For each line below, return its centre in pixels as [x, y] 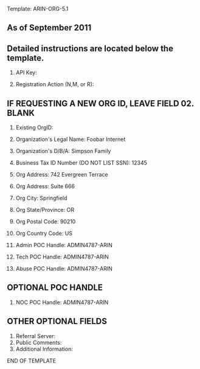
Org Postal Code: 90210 [46, 222]
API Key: [26, 73]
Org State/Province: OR [45, 210]
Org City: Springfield [41, 198]
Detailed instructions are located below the [90, 48]
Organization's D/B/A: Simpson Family [63, 151]
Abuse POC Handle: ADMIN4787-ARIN [64, 269]
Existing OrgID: [34, 127]
